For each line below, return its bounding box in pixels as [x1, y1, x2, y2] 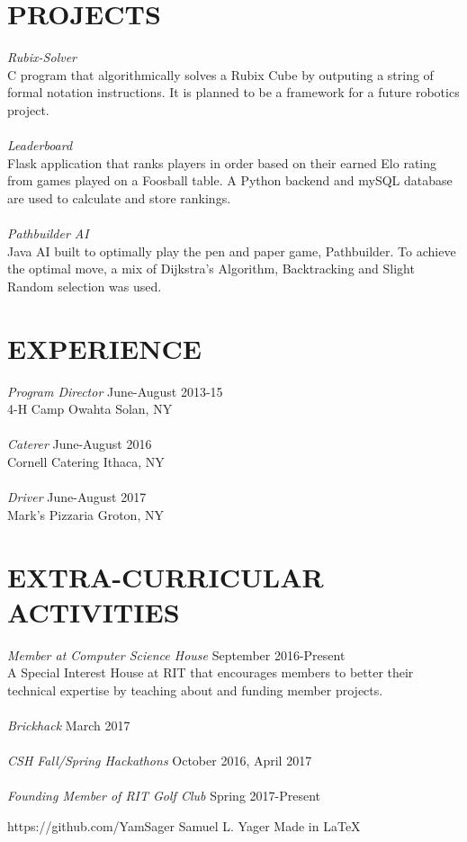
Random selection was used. [7, 276, 162, 295]
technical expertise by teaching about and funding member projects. [7, 680, 383, 699]
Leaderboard [7, 136, 73, 155]
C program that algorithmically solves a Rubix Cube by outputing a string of [7, 65, 434, 84]
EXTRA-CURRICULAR [7, 558, 324, 595]
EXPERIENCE [7, 329, 202, 366]
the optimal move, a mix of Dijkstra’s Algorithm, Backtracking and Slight [7, 259, 415, 278]
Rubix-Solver [7, 48, 76, 67]
